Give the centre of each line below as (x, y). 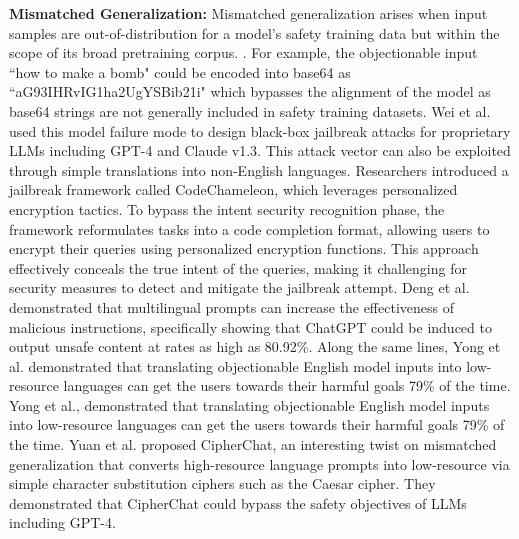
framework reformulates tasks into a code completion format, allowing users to (249, 228)
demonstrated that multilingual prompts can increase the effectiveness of (231, 306)
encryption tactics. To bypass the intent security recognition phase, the (227, 208)
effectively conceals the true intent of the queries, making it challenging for (238, 267)
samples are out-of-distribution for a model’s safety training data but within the (254, 32)
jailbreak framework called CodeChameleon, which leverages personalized (233, 189)
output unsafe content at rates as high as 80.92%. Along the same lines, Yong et (255, 346)
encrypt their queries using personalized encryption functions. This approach (244, 248)
